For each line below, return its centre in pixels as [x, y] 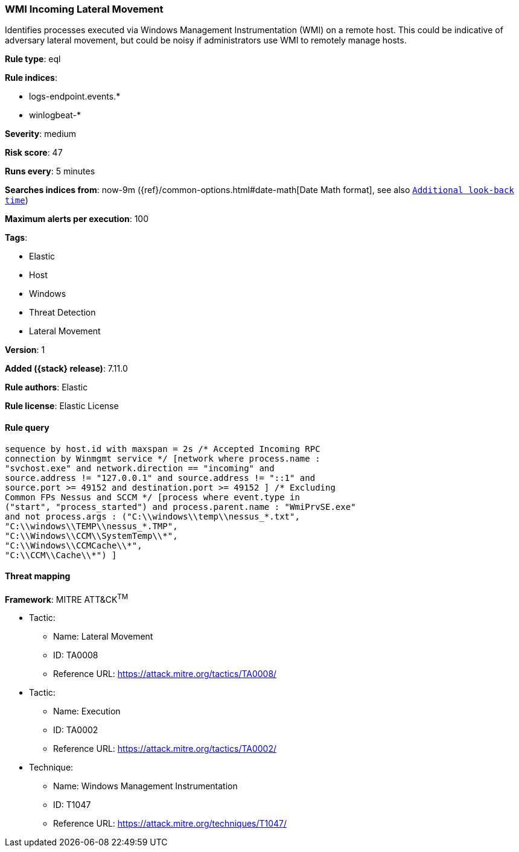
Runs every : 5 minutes [50, 171]
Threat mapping [38, 576]
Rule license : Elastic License [62, 406]
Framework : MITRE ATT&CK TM [67, 598]
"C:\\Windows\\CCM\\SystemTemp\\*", [91, 536]
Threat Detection [62, 313]
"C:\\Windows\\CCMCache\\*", [74, 545]
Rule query [27, 427]
